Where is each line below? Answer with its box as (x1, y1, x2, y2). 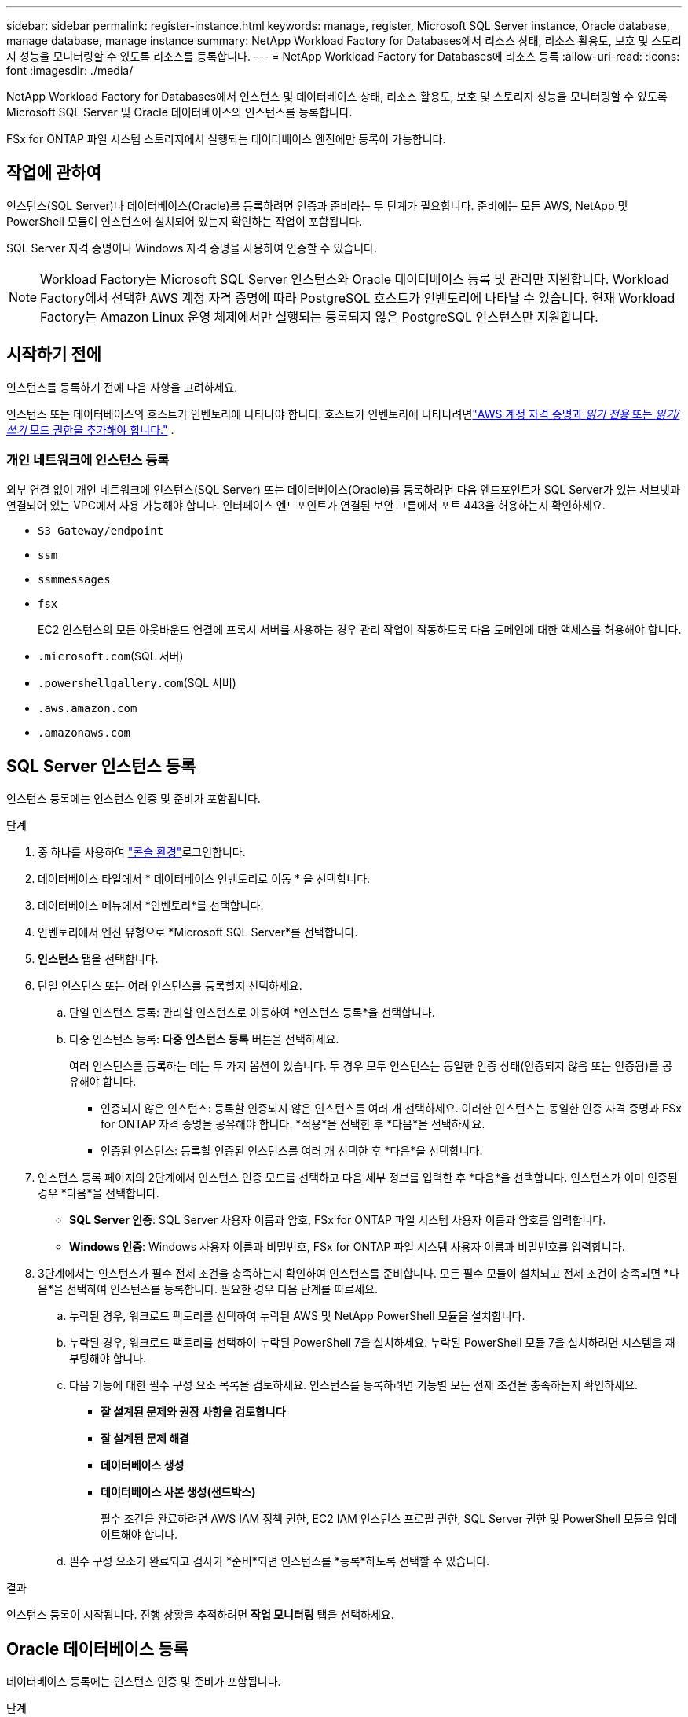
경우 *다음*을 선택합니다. (38, 1186, 159, 1200)
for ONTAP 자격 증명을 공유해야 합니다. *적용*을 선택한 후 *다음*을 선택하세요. (101, 1117, 485, 1131)
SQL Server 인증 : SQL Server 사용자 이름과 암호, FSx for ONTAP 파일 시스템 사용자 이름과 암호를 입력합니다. (69, 1213, 606, 1227)
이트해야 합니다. (101, 1528, 178, 1542)
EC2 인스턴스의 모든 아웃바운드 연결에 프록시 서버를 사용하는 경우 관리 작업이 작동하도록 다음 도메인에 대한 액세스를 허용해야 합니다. (38, 623, 682, 637)
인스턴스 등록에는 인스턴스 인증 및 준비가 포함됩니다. (6, 792, 261, 806)
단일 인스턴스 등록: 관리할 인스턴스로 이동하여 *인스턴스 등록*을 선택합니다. (69, 1006, 435, 1020)
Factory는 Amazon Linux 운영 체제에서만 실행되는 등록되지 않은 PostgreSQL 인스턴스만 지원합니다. (40, 308, 598, 325)
